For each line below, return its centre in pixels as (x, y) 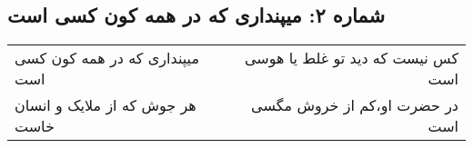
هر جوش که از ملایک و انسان (106, 105)
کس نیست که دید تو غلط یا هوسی (351, 58)
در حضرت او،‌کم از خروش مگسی (355, 105)
